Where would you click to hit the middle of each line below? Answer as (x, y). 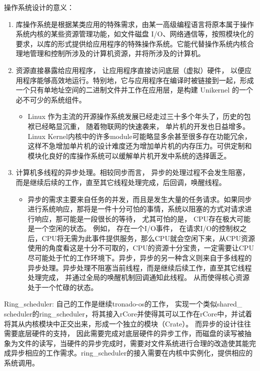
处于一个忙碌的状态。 (63, 287)
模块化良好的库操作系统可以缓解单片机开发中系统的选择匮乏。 (129, 155)
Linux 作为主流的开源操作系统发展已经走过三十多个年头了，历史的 (136, 116)
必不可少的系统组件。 (51, 99)
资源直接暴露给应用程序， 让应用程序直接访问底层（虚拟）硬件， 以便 (130, 70)
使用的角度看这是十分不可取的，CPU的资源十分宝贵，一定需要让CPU (141, 248)
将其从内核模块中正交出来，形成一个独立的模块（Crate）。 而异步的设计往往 (127, 323)
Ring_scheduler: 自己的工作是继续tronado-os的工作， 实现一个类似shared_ (123, 304)
